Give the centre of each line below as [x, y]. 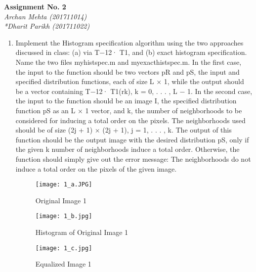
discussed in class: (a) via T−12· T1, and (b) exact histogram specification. [131, 52]
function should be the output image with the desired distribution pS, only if [132, 139]
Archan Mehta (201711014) [45, 16]
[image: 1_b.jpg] [64, 216]
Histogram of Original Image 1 [82, 232]
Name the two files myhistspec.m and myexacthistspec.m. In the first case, [128, 62]
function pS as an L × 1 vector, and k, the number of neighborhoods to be [129, 110]
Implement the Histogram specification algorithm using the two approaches [129, 42]
